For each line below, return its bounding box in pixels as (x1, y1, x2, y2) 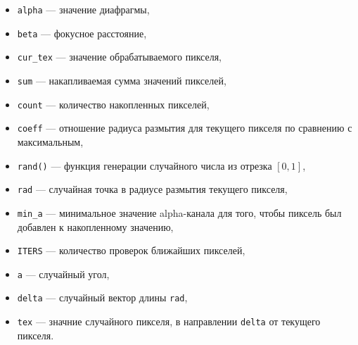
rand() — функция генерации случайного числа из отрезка (17, 158, 272, 172)
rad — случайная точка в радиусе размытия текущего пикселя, (17, 182, 288, 196)
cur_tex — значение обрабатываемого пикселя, (17, 49, 222, 64)
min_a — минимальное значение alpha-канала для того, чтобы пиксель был (17, 205, 342, 220)
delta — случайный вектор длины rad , (17, 290, 188, 305)
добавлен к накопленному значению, (17, 219, 174, 234)
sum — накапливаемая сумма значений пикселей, (17, 73, 226, 87)
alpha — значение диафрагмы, (17, 2, 150, 16)
